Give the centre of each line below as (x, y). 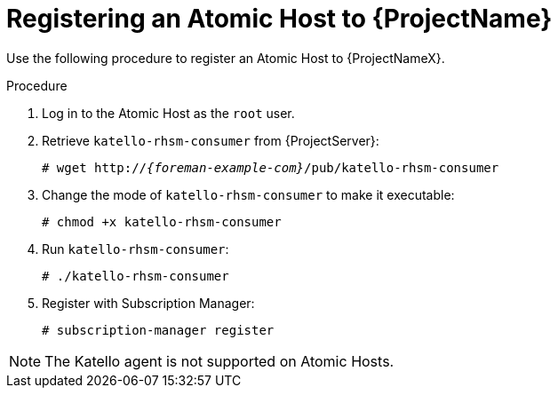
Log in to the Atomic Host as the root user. (168, 113)
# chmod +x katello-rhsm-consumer (162, 221)
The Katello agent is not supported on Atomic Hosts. (219, 361)
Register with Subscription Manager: (148, 303)
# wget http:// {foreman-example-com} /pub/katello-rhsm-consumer (271, 167)
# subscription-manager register (158, 330)
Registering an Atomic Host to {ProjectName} (279, 19)
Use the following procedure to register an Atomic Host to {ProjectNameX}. (226, 58)
